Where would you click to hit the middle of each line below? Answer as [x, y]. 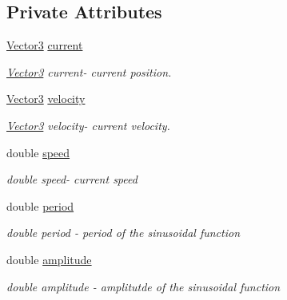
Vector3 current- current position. [89, 71]
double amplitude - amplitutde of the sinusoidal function [143, 286]
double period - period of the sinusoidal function [124, 233]
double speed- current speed [72, 179]
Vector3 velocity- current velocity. [88, 125]
